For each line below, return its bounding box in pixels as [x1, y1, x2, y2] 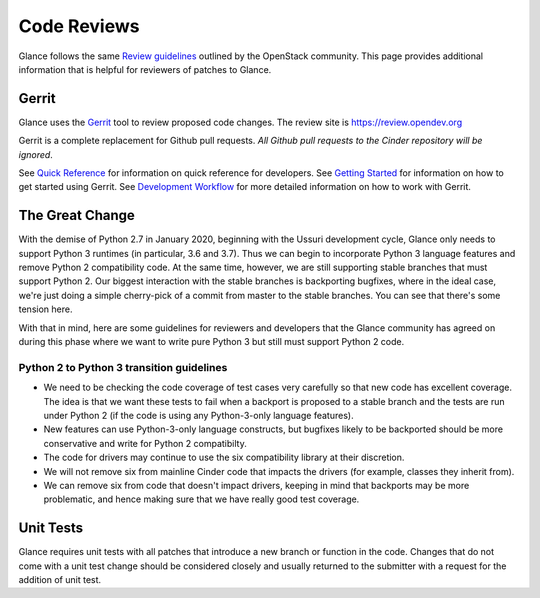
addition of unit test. [18, 574, 102, 585]
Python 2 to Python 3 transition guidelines [18, 360, 228, 374]
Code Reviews [18, 15, 140, 37]
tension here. [18, 303, 73, 315]
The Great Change [18, 207, 135, 224]
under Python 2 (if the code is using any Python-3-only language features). [43, 409, 354, 421]
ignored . [18, 148, 54, 160]
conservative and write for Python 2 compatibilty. [43, 437, 247, 449]
